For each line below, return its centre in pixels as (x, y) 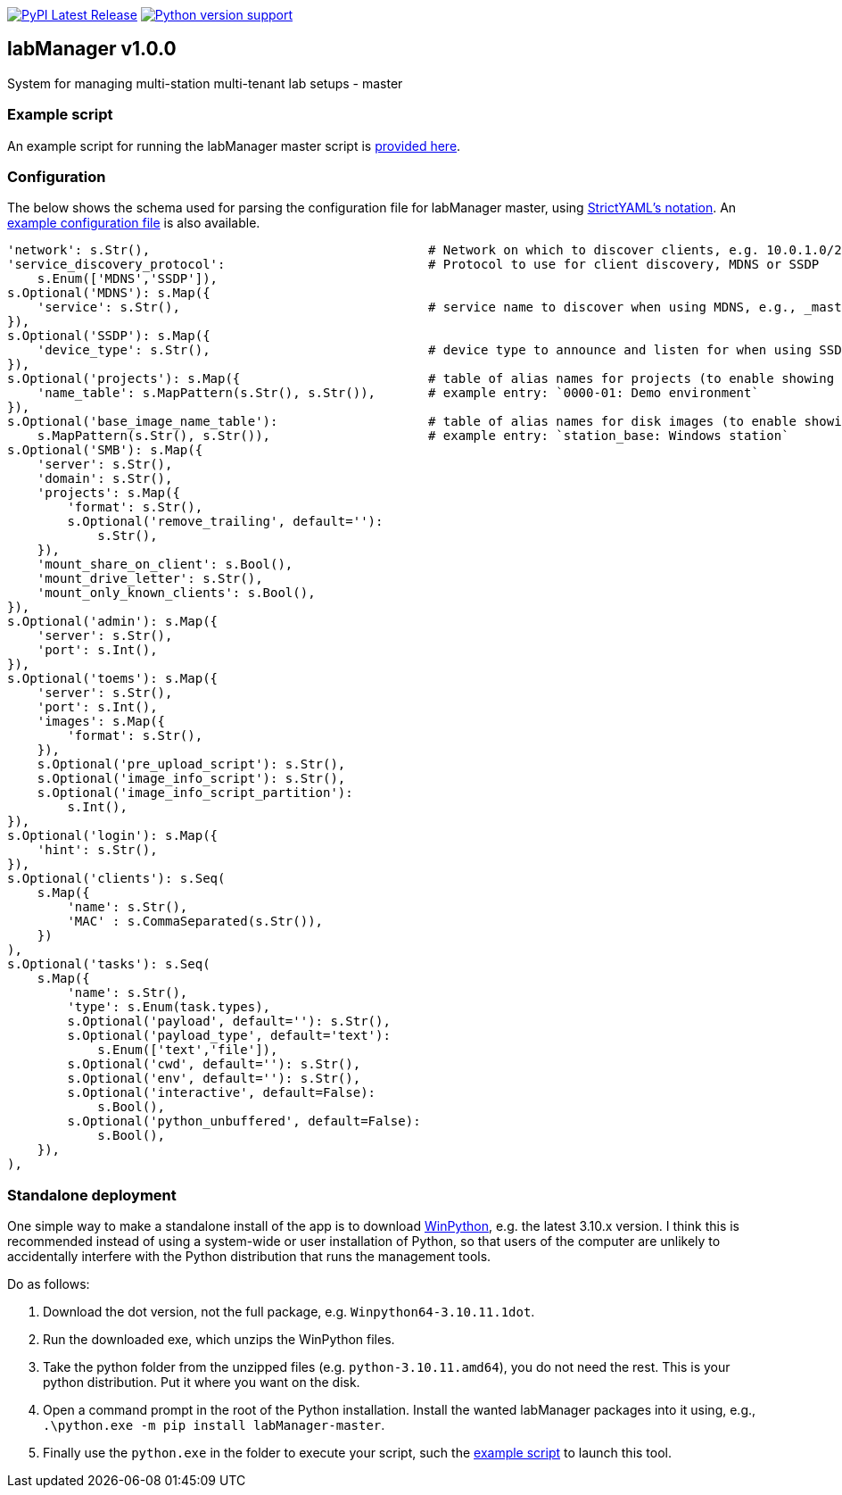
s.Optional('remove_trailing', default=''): (225, 522)
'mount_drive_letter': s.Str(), (150, 579)
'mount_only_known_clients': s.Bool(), (176, 593)
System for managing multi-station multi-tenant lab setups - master (205, 83)
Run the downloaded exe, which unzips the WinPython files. (219, 1340)
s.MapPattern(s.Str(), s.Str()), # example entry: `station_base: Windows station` (413, 436)
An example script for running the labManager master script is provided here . (234, 145)
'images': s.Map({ (101, 722)
